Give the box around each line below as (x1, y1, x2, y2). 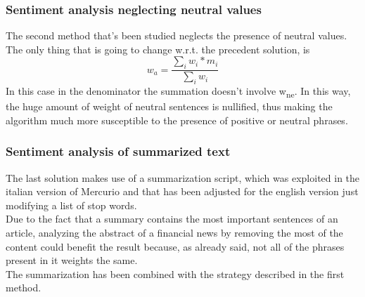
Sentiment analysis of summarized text (6, 143, 231, 160)
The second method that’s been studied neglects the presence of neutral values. (6, 28, 347, 43)
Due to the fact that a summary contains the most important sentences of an (6, 211, 338, 226)
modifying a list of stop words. (6, 197, 137, 212)
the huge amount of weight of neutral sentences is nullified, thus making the (6, 99, 333, 114)
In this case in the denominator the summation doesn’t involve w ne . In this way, (6, 84, 351, 100)
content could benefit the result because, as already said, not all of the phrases (6, 239, 345, 253)
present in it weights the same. (6, 253, 138, 268)
